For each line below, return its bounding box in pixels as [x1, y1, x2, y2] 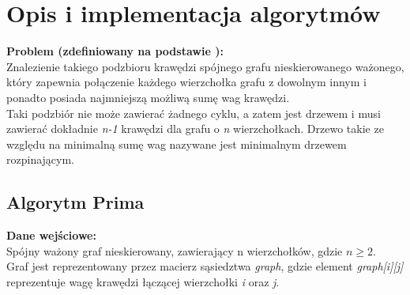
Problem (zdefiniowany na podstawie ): [6, 43, 224, 59]
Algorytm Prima [6, 190, 145, 214]
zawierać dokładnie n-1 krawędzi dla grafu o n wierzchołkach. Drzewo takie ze [6, 120, 384, 137]
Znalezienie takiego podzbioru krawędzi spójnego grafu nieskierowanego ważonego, [6, 58, 404, 74]
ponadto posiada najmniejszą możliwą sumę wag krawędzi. [6, 89, 290, 105]
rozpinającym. [6, 151, 75, 168]
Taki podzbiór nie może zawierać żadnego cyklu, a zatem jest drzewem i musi [6, 104, 381, 121]
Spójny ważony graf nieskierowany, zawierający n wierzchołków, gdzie [6, 242, 343, 259]
